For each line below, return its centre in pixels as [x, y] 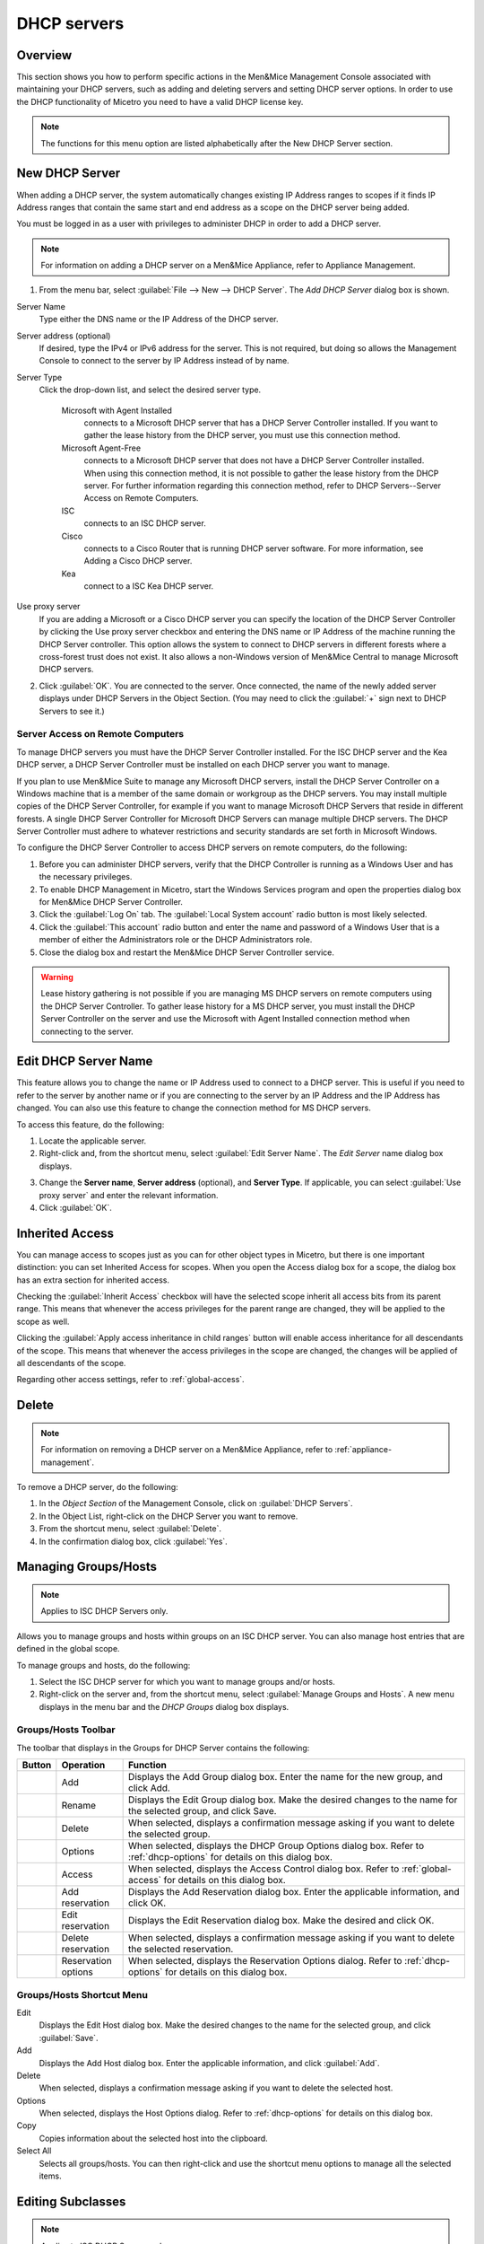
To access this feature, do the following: [91, 1124]
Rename [79, 1806]
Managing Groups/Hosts [86, 1567]
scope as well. [43, 1321]
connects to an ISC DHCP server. [145, 523]
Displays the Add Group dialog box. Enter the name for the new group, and [286, 1777]
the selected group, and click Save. [203, 1811]
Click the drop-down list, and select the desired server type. [150, 390]
